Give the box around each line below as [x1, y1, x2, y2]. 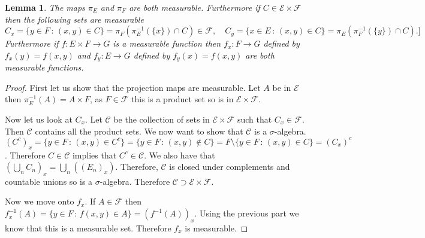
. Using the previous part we [194, 207, 299, 219]
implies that [72, 148, 117, 161]
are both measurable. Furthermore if [129, 1, 260, 13]
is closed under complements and [169, 160, 290, 173]
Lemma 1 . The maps [5, 1, 85, 13]
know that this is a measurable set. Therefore [5, 221, 171, 234]
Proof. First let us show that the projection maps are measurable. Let [5, 81, 261, 93]
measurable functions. [5, 61, 84, 74]
